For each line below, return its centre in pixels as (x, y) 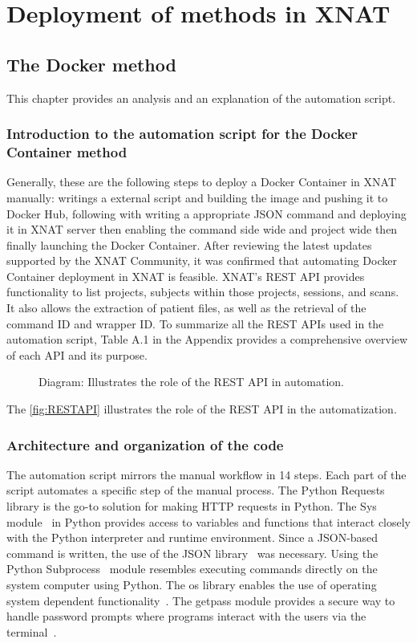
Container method (67, 152)
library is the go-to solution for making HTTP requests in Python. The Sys (192, 506)
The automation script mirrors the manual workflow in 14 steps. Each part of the (206, 474)
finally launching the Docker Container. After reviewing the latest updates (189, 244)
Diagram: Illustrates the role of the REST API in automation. (192, 382)
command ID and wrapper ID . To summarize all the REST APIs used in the (195, 323)
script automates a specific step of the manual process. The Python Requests (196, 490)
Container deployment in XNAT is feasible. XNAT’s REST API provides (186, 276)
